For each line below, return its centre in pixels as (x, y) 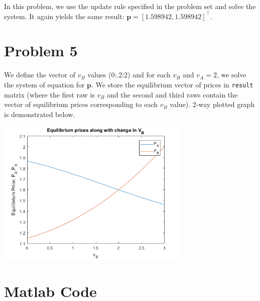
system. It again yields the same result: (64, 16)
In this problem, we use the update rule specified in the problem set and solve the (130, 6)
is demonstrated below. (39, 114)
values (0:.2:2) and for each (129, 75)
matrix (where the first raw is (49, 94)
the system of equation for (44, 84)
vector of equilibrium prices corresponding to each (81, 104)
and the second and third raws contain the (172, 94)
